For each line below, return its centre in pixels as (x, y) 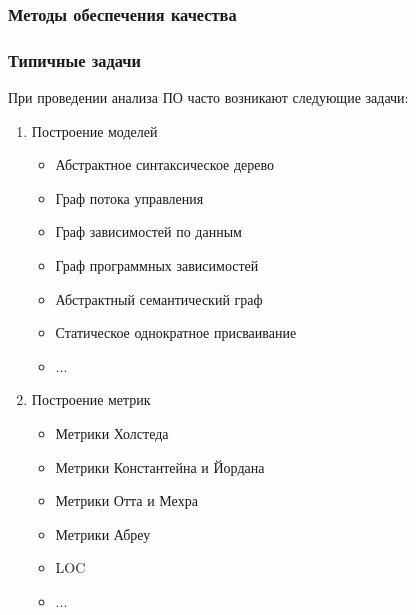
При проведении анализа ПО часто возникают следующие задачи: (208, 97)
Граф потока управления (129, 197)
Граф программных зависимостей (157, 265)
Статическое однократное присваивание (176, 332)
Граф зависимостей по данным (148, 231)
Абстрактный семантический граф (159, 298)
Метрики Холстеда (112, 433)
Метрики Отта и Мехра (126, 500)
